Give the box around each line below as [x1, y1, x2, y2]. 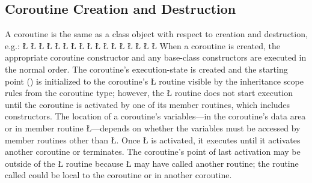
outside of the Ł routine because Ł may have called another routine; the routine [5, 157, 299, 169]
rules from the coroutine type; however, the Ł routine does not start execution [5, 86, 293, 99]
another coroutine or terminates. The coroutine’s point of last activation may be [5, 145, 301, 158]
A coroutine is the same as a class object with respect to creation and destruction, [5, 28, 308, 40]
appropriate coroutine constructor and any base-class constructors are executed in [5, 51, 307, 64]
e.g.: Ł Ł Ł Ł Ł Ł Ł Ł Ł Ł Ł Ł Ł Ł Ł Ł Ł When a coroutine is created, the [5, 39, 280, 52]
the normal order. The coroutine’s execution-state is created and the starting [5, 62, 288, 75]
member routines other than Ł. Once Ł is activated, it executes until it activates [5, 133, 301, 146]
